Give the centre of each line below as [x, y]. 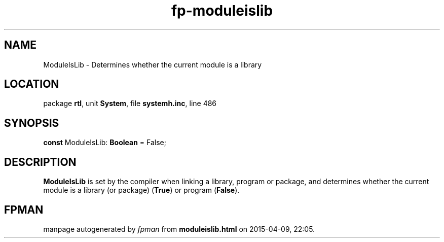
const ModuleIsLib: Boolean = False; [105, 143]
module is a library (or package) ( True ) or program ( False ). [141, 190]
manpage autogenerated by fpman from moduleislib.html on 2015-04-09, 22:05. [179, 229]
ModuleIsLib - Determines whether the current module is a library [153, 64]
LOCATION [32, 84]
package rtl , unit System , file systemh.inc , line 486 [130, 103]
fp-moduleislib [222, 11]
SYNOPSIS [32, 123]
